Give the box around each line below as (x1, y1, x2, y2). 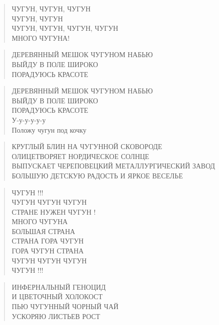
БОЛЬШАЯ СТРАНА (11, 226, 75, 236)
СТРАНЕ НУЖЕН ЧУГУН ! (11, 206, 96, 217)
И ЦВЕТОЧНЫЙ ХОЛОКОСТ (11, 291, 103, 302)
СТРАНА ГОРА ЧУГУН (11, 236, 84, 246)
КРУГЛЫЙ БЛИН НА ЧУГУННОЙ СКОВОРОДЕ (11, 141, 162, 152)
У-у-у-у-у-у (11, 114, 46, 125)
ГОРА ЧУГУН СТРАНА (11, 245, 84, 256)
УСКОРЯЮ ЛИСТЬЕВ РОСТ (11, 311, 100, 321)
